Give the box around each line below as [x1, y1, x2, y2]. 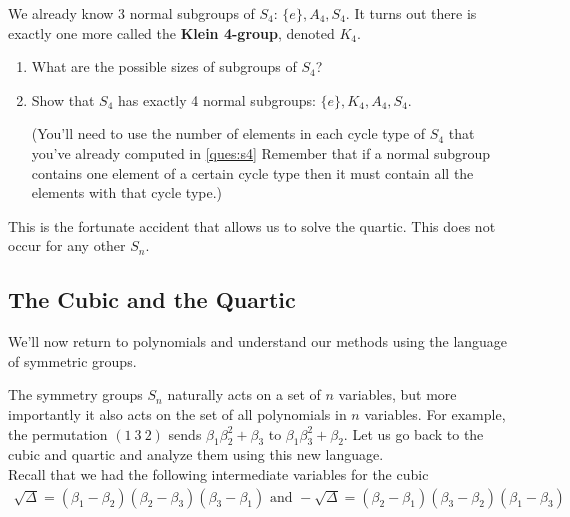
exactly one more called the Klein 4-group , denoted [8, 22, 335, 43]
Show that [31, 89, 95, 110]
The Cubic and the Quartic [8, 284, 296, 315]
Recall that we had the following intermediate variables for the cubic [8, 463, 429, 484]
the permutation [8, 423, 108, 444]
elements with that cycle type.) [31, 182, 223, 203]
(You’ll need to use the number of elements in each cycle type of [31, 123, 426, 144]
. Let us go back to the [343, 423, 484, 444]
